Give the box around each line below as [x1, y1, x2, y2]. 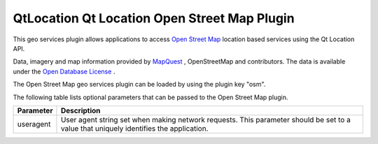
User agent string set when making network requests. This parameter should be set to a [60, 115, 351, 124]
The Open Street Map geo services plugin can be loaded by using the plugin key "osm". [13, 80, 266, 89]
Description [60, 106, 101, 115]
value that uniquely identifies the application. [60, 123, 209, 133]
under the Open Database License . [13, 67, 115, 75]
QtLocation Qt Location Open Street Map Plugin [13, 10, 295, 26]
